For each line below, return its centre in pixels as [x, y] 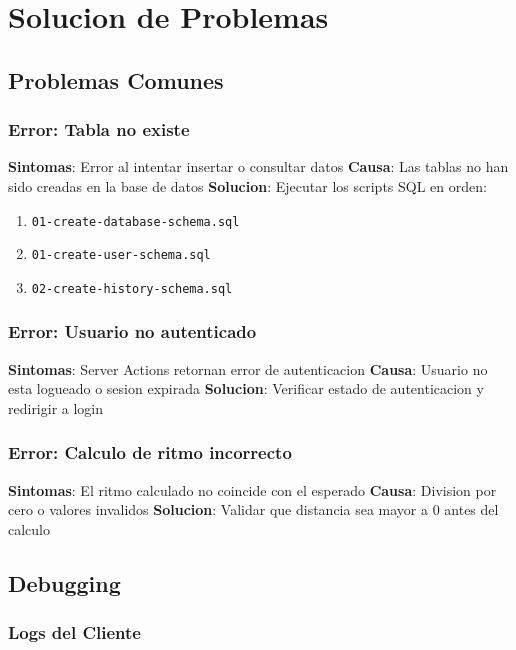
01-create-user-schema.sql [121, 255]
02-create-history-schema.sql [132, 288]
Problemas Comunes [116, 79]
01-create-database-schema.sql [135, 221]
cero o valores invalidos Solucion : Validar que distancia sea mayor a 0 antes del [253, 509]
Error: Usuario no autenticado [132, 331]
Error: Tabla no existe [99, 129]
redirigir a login [56, 407]
